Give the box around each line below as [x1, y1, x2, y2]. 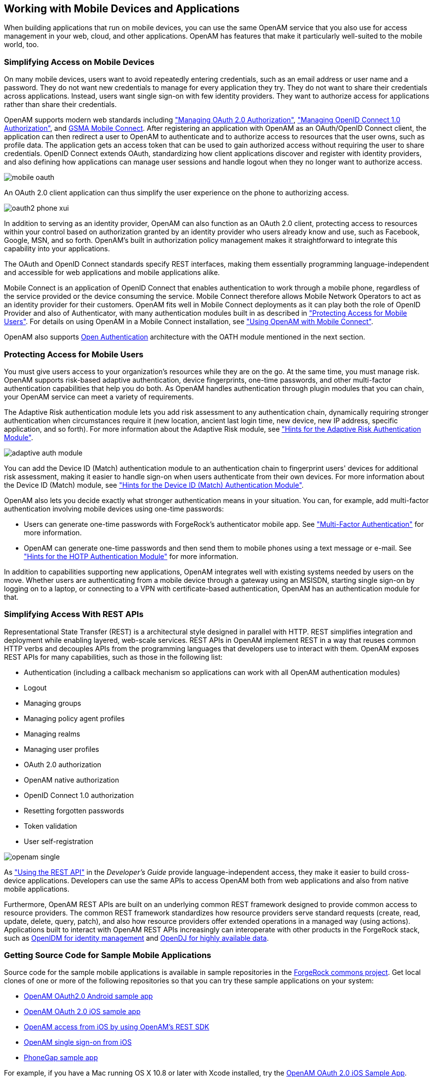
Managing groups [24, 698, 81, 707]
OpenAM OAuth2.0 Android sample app [24, 992, 153, 1001]
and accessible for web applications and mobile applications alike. [4, 268, 220, 277]
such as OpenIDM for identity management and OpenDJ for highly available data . [4, 933, 269, 942]
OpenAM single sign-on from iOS [24, 1038, 132, 1047]
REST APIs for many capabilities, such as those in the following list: [4, 652, 223, 661]
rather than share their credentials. [4, 100, 117, 109]
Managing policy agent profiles [24, 714, 125, 723]
